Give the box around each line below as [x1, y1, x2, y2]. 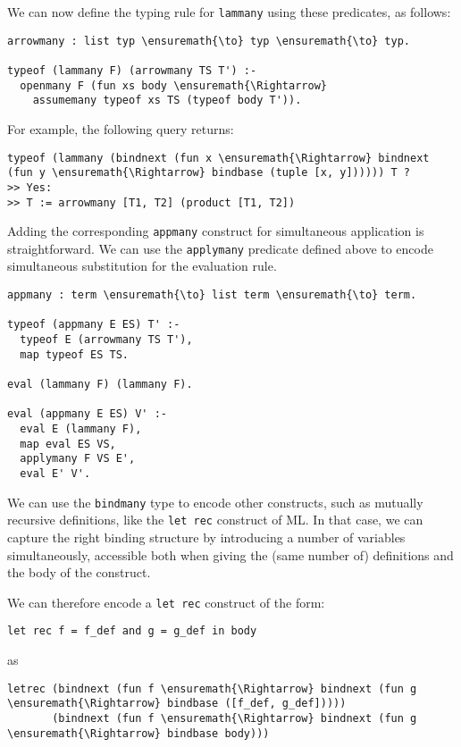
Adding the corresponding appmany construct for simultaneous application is [7, 222, 424, 240]
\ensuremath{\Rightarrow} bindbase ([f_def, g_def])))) [7, 697, 347, 710]
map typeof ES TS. [20, 348, 130, 361]
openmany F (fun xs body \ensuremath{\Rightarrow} [20, 79, 327, 92]
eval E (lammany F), [20, 422, 142, 435]
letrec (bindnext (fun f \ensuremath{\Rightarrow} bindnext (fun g [7, 682, 417, 695]
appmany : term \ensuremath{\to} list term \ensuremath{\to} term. [7, 289, 417, 302]
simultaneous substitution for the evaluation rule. [7, 256, 277, 275]
